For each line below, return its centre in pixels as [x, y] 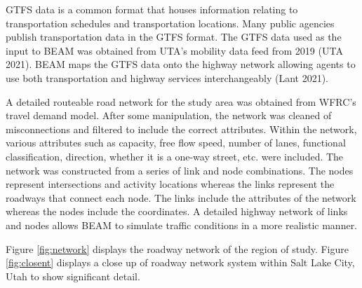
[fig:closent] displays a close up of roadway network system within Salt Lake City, [180, 262]
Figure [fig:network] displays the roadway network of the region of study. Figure [177, 248]
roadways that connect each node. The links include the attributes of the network [181, 197]
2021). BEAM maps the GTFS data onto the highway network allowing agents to [181, 64]
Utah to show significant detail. [73, 276]
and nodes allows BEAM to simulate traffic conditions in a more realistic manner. [182, 225]
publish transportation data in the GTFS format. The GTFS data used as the [174, 37]
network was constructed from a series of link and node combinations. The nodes [180, 170]
